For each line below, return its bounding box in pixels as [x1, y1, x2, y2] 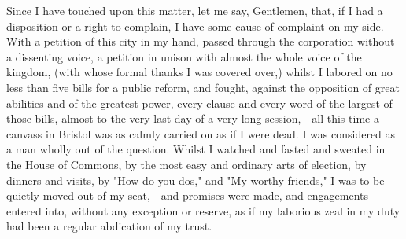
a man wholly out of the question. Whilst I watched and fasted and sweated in [6, 141, 386, 157]
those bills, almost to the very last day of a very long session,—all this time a [6, 110, 379, 127]
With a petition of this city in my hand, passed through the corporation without [6, 33, 395, 50]
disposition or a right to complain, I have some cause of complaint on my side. [6, 17, 384, 34]
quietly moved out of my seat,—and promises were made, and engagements [6, 187, 368, 204]
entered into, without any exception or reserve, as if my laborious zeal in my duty [6, 202, 400, 219]
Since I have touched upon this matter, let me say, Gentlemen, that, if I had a [6, 2, 383, 18]
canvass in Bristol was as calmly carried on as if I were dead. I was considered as [6, 125, 396, 142]
